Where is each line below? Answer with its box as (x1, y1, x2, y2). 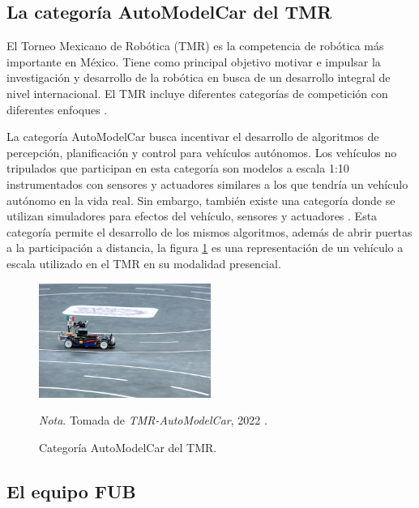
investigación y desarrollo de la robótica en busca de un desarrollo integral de (6, 69, 391, 86)
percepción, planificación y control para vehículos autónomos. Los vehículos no (6, 143, 397, 160)
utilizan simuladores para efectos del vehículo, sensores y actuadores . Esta (6, 207, 378, 224)
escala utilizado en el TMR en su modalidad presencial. (6, 254, 281, 271)
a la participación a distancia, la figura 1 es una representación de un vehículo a (6, 239, 404, 256)
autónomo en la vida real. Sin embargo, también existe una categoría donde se (6, 191, 395, 208)
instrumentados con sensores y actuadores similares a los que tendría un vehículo (6, 175, 408, 192)
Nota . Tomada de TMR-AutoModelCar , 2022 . (39, 412, 267, 429)
